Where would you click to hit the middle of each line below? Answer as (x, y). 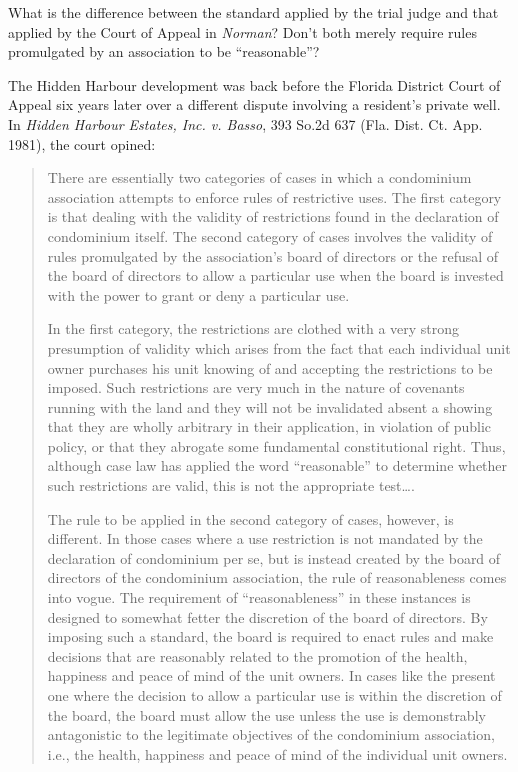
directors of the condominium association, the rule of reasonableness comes (277, 577)
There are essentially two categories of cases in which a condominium (259, 177)
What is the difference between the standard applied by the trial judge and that (253, 12)
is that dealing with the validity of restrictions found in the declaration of (273, 216)
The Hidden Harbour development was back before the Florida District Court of (254, 84)
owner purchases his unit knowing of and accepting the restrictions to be (270, 367)
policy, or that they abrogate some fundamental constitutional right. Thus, (276, 445)
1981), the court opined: (82, 143)
